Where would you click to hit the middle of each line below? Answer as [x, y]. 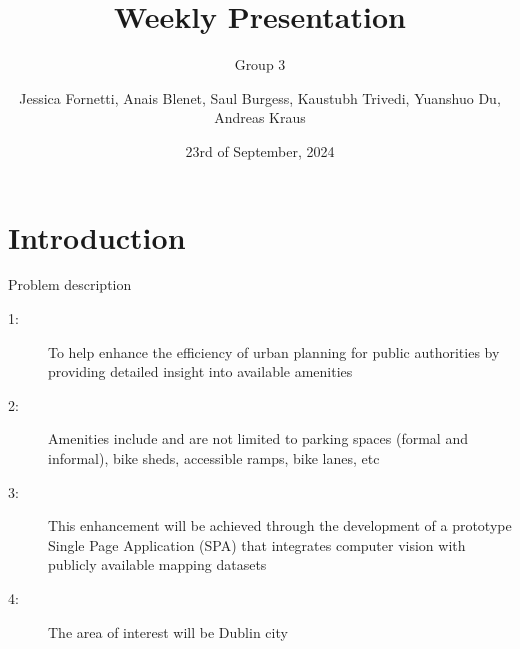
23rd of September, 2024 [260, 150]
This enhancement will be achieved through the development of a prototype [280, 525]
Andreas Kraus [260, 117]
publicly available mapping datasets [157, 564]
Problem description [70, 284]
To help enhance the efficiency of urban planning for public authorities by [274, 351]
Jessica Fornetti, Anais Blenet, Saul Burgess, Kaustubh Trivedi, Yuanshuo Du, [260, 97]
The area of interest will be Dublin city [168, 631]
